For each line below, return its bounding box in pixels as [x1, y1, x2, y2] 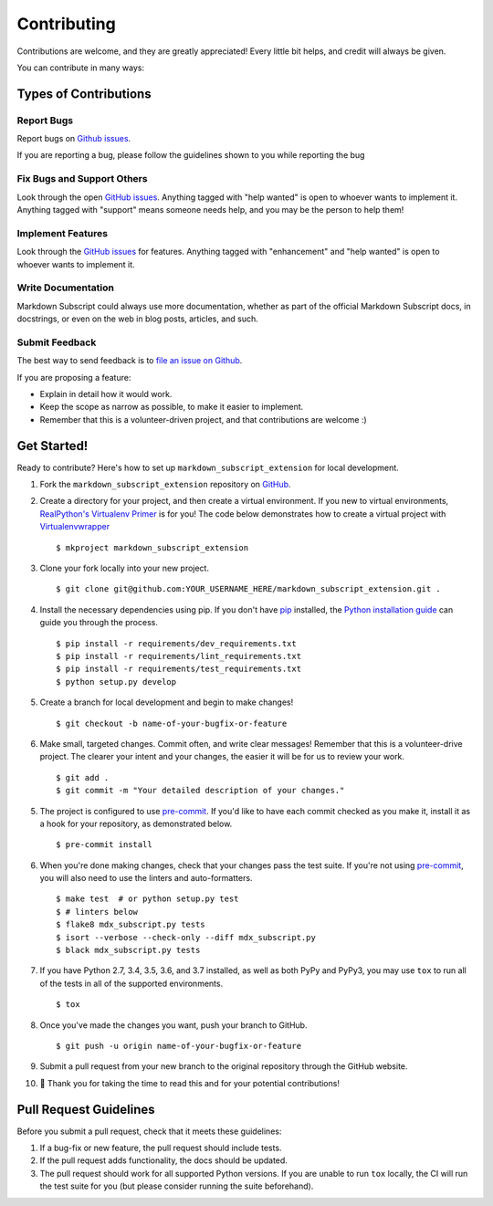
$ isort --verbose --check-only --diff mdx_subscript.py [56, 932, 317, 942]
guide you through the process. [39, 617, 159, 628]
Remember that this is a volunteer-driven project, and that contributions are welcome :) [39, 414, 367, 425]
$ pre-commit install [56, 840, 152, 850]
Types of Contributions [16, 86, 152, 101]
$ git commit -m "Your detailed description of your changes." [56, 785, 345, 796]
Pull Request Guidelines [16, 1101, 155, 1117]
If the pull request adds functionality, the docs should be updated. [39, 1155, 288, 1166]
